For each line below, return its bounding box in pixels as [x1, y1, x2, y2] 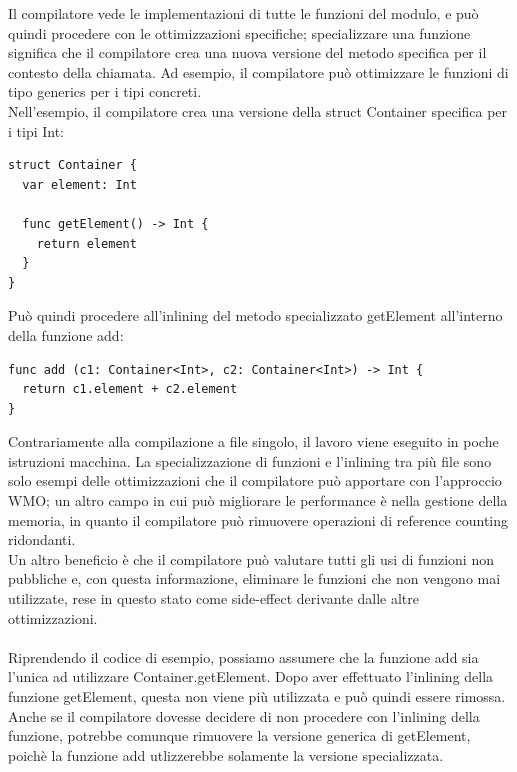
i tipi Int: [8, 120, 65, 141]
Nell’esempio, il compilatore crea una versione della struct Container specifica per [8, 100, 508, 121]
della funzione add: [8, 324, 124, 345]
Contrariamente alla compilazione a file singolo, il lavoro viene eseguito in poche [8, 431, 499, 452]
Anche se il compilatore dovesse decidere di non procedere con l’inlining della [8, 705, 480, 726]
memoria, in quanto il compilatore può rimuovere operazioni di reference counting [8, 509, 509, 530]
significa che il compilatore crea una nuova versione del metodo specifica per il [8, 42, 487, 63]
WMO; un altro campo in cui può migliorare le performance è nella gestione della [8, 490, 508, 511]
